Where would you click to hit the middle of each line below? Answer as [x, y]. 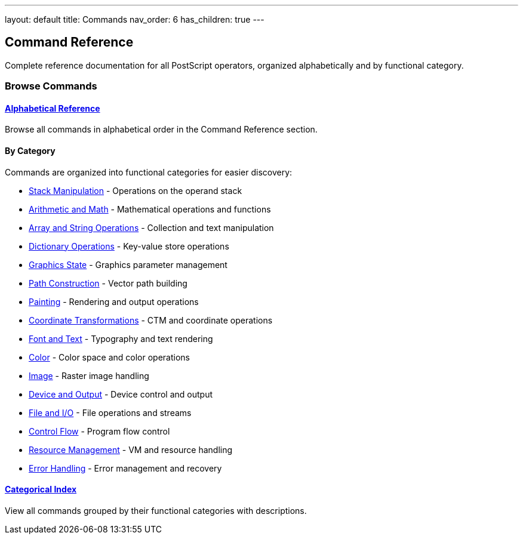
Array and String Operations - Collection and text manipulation [151, 227]
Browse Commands [51, 86]
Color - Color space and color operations [109, 357]
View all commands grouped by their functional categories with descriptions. [156, 510]
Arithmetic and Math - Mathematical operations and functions [150, 209]
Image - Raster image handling [89, 375]
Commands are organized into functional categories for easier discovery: [149, 172]
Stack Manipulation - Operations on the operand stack [136, 190]
